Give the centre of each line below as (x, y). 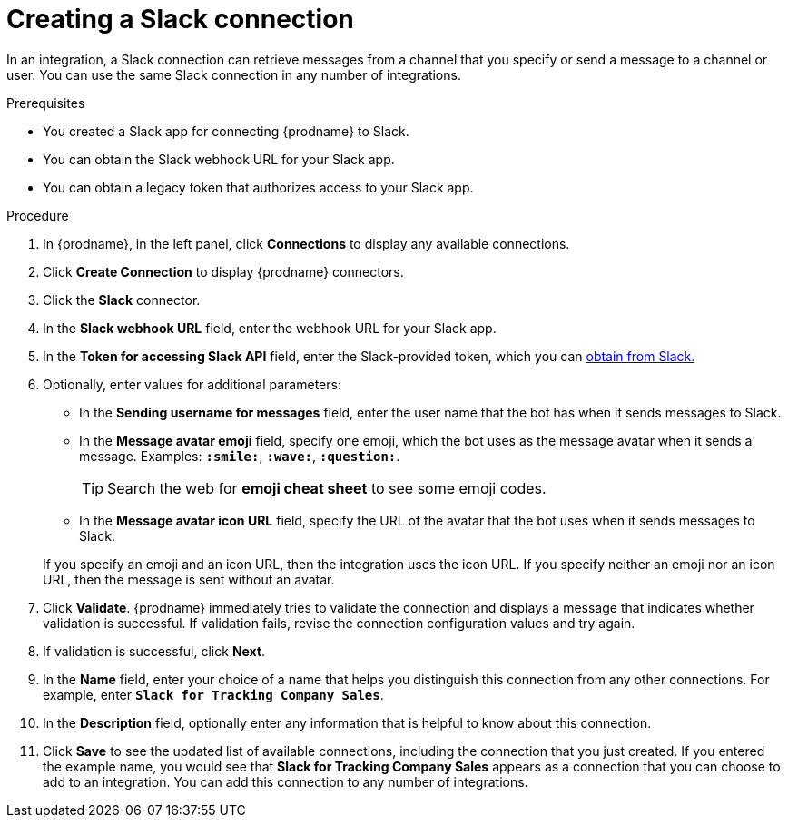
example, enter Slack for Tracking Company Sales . (213, 694)
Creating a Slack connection (180, 19)
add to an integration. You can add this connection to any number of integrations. (286, 781)
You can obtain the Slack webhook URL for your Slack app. (219, 159)
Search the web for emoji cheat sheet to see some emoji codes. (327, 488)
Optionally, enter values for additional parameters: (192, 384)
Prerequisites (46, 103)
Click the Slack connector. (122, 300)
